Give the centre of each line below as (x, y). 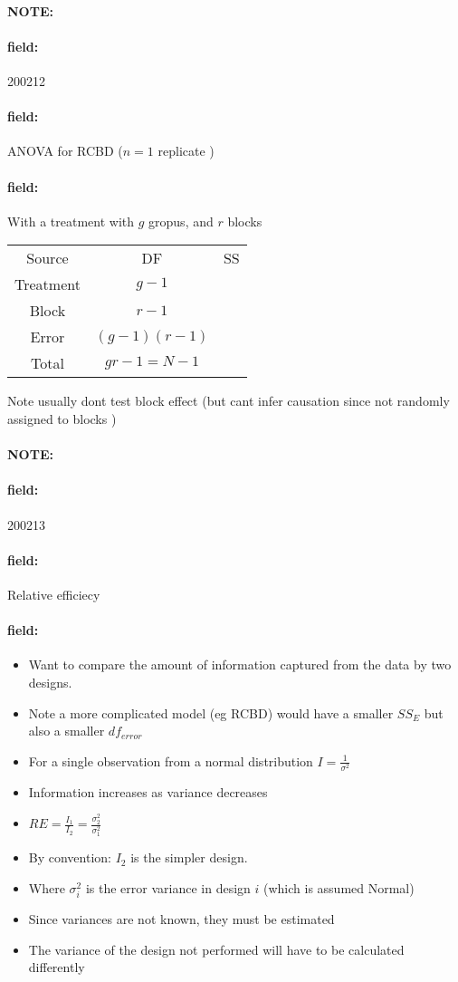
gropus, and (181, 221)
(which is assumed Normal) (339, 887)
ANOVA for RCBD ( (65, 151)
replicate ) (186, 151)
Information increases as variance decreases (148, 791)
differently (57, 967)
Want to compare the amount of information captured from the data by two (240, 664)
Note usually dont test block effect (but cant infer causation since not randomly (229, 401)
